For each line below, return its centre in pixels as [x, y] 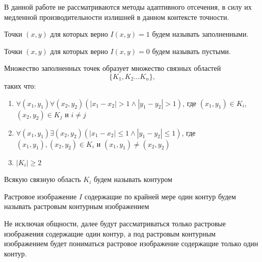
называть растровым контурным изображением [77, 206]
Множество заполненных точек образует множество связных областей [113, 68]
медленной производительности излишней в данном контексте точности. [117, 17]
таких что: [20, 85]
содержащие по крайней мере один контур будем [160, 196]
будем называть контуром [133, 179]
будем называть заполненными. [200, 34]
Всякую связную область [43, 179]
